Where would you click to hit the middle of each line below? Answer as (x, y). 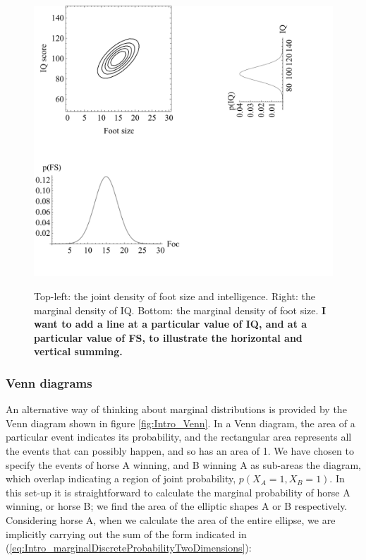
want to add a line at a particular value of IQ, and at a (171, 324)
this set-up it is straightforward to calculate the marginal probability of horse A (178, 492)
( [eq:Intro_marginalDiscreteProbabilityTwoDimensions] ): (129, 548)
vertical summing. (78, 351)
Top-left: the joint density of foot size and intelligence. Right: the (175, 296)
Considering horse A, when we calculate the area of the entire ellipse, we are (171, 519)
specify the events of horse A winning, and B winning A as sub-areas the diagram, (183, 464)
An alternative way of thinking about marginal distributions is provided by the (176, 409)
